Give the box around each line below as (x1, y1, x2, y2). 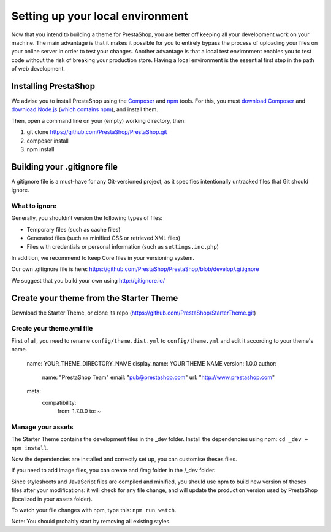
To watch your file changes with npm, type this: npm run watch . (11, 507, 177, 514)
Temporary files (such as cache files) (26, 225, 121, 233)
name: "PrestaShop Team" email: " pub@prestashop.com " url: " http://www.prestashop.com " (42, 374, 275, 381)
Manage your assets (11, 423, 74, 431)
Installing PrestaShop (11, 80, 95, 92)
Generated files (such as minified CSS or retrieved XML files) (26, 234, 181, 242)
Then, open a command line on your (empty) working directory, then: (11, 117, 186, 124)
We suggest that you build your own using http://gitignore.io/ (11, 276, 165, 284)
